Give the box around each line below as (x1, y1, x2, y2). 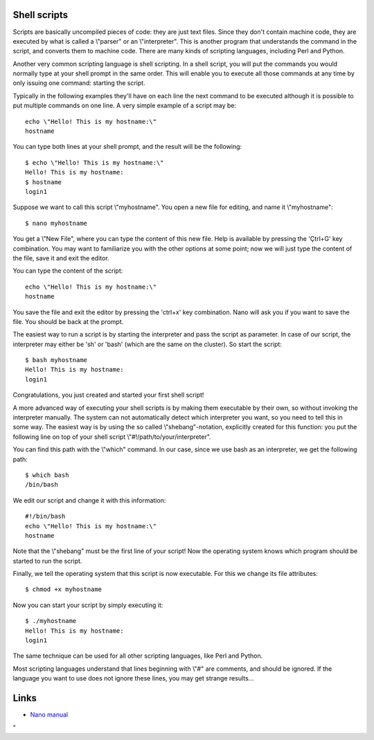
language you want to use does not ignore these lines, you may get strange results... (12, 674, 254, 683)
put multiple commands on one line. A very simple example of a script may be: (12, 101, 237, 110)
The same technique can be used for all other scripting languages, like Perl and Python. (12, 651, 263, 660)
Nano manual (30, 710, 69, 719)
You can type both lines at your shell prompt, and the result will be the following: (12, 143, 242, 151)
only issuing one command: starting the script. (12, 79, 145, 87)
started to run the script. (12, 557, 82, 565)
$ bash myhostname (25, 357, 88, 364)
